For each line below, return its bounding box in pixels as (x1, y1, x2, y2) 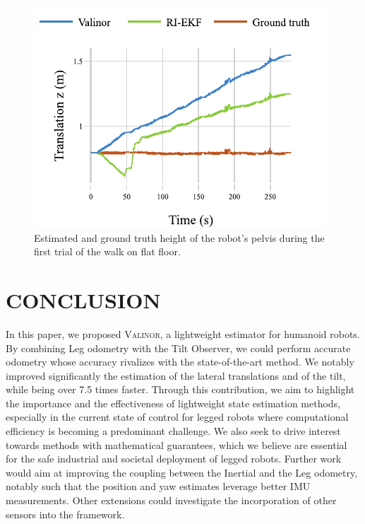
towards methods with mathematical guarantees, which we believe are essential (6, 437, 347, 452)
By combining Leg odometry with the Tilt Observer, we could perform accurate (6, 340, 351, 355)
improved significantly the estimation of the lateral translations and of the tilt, (6, 368, 346, 383)
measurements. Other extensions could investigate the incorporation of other (6, 493, 337, 508)
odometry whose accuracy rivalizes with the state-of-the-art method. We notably (6, 354, 354, 369)
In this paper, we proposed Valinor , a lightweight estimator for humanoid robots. (6, 326, 360, 341)
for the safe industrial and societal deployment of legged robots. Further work (6, 451, 342, 466)
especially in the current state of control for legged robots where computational (6, 409, 349, 424)
